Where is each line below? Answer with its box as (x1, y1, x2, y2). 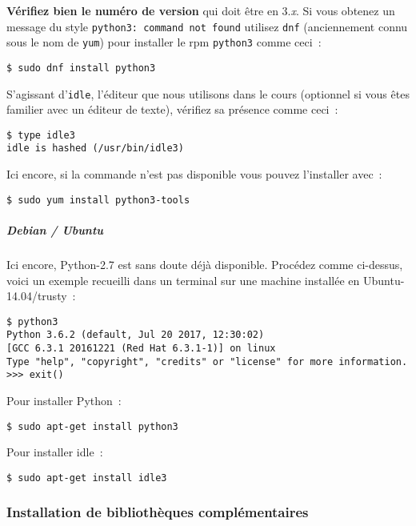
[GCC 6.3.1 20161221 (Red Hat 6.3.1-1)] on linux (6, 343, 276, 355)
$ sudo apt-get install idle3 (6, 472, 167, 484)
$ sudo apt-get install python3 (6, 420, 178, 432)
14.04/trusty (6, 287, 67, 304)
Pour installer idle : (6, 444, 103, 460)
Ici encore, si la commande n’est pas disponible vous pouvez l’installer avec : (6, 166, 382, 183)
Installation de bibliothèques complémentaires (6, 502, 309, 522)
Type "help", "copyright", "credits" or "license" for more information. (6, 355, 408, 367)
